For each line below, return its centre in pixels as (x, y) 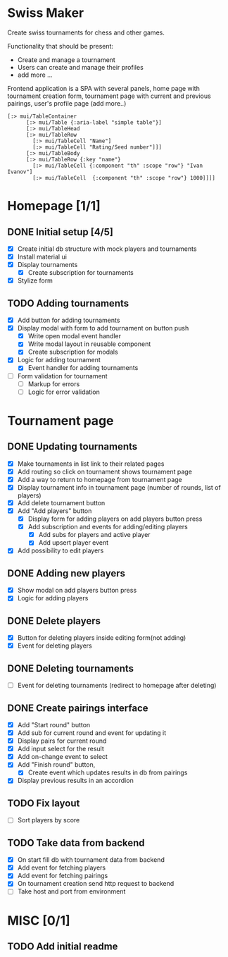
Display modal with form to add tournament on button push (103, 328)
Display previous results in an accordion (75, 781)
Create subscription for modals (73, 352)
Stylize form (35, 280)
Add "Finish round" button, (56, 765)
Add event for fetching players (62, 868)
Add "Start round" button (54, 724)
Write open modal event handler (75, 336)
